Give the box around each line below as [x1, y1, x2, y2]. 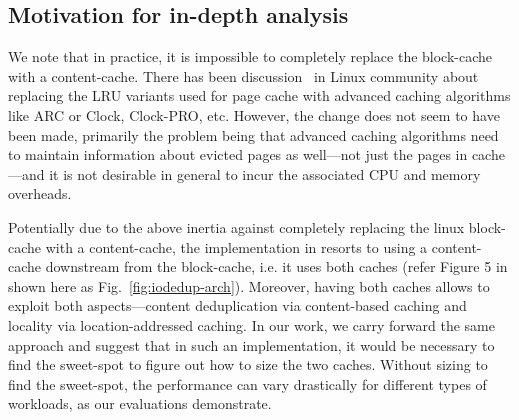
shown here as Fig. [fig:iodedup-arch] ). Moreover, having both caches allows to [8, 275, 490, 296]
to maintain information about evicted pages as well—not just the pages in [8, 144, 468, 165]
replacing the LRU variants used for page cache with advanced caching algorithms [8, 85, 511, 106]
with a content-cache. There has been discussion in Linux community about [8, 65, 479, 86]
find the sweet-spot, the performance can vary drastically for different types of [8, 373, 487, 394]
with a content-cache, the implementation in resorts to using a [45, 236, 428, 257]
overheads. [8, 183, 72, 204]
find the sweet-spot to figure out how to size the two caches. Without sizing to [8, 354, 488, 375]
